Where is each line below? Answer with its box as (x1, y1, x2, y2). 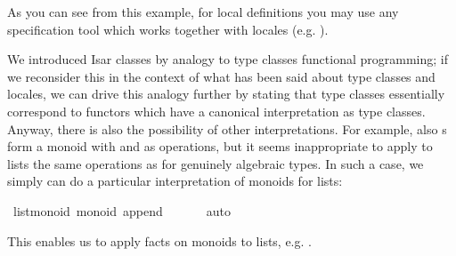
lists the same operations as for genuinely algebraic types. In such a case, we (7, 154, 424, 172)
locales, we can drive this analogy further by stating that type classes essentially (7, 84, 445, 103)
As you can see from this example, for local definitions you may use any (7, 3, 399, 20)
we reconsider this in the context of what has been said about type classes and (7, 67, 436, 85)
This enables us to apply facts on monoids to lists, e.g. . (7, 231, 312, 250)
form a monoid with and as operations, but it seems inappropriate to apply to (7, 137, 433, 156)
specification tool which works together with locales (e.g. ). (7, 20, 329, 38)
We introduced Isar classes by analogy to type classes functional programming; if (7, 50, 448, 68)
